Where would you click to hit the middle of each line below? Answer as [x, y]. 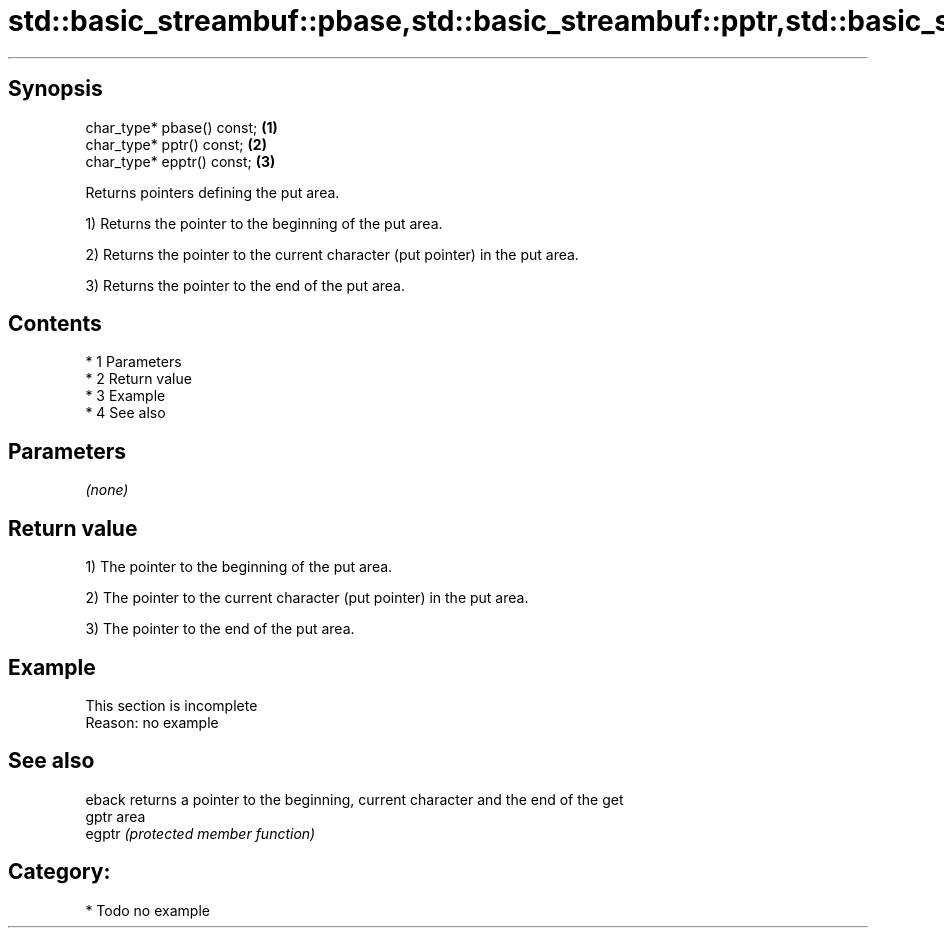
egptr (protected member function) [200, 833]
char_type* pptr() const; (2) [176, 144]
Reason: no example [152, 722]
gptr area [115, 816]
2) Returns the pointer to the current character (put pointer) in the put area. [332, 254]
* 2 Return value [138, 379]
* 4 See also [125, 413]
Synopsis [55, 89]
